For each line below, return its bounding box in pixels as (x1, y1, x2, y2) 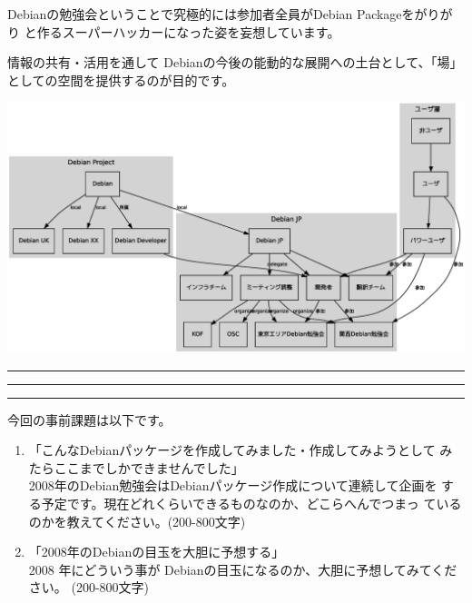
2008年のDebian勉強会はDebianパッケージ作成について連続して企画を (28, 476, 438, 495)
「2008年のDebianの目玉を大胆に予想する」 (28, 542, 285, 561)
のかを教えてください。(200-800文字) (28, 511, 246, 530)
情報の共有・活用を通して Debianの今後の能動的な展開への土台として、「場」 (7, 53, 463, 72)
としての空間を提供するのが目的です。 (7, 70, 235, 89)
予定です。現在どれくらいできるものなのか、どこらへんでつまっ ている (41, 493, 462, 512)
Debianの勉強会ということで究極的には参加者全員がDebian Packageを (7, 5, 415, 23)
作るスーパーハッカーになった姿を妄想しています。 (36, 22, 340, 41)
